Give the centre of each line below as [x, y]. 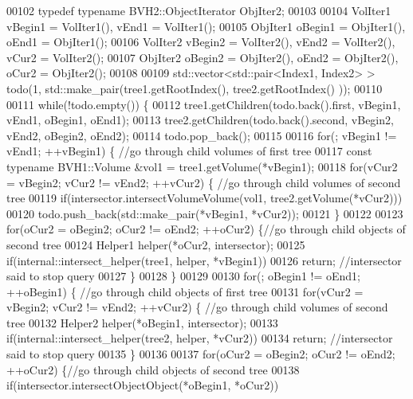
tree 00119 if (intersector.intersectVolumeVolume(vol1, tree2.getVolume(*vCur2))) [205, 198]
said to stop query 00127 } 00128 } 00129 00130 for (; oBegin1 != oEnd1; [183, 276]
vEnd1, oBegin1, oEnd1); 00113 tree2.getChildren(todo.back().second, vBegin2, [200, 120]
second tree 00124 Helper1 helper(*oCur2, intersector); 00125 [156, 244]
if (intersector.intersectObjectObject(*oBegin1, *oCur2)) [143, 385]
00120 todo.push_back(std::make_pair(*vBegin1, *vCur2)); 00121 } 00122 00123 [205, 213]
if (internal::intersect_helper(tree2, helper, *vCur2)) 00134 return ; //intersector [200, 338]
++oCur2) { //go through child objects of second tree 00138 [153, 369]
